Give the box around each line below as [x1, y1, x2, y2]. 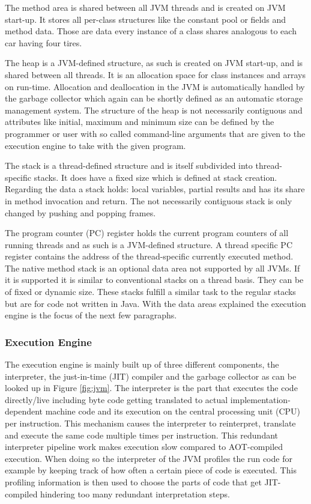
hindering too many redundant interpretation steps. [40, 487, 230, 500]
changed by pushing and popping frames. [5, 206, 156, 219]
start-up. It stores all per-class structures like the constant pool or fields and [5, 13, 286, 25]
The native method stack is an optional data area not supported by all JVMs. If [5, 261, 300, 274]
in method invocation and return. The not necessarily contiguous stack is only [5, 194, 292, 207]
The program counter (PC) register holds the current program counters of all [5, 226, 289, 239]
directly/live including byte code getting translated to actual [5, 393, 228, 405]
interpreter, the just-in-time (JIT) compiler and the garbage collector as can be [5, 369, 297, 382]
